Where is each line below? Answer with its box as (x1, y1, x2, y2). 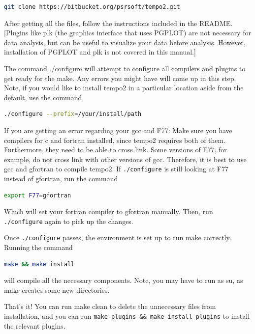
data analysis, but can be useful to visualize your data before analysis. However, (4, 37, 246, 47)
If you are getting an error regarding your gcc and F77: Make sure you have (4, 125, 232, 135)
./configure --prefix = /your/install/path (4, 111, 142, 118)
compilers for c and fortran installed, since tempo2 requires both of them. (4, 135, 226, 145)
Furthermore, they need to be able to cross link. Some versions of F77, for (4, 144, 227, 155)
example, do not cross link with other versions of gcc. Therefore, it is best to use (4, 154, 247, 164)
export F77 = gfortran (4, 192, 71, 199)
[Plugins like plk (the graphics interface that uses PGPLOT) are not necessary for (4, 28, 252, 38)
